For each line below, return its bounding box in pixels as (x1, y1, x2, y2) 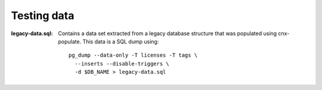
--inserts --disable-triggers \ (75, 60, 169, 67)
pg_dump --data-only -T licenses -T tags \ (69, 52, 198, 59)
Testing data (11, 9, 75, 22)
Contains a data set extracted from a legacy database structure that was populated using (58, 30, 277, 37)
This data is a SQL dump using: (82, 38, 159, 45)
